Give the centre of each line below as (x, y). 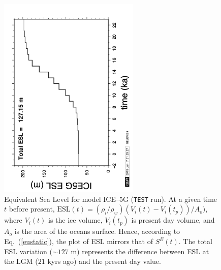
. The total (195, 241)
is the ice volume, (75, 220)
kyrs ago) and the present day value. (104, 261)
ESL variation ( (28, 251)
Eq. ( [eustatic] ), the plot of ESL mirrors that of (78, 241)
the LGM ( (21, 261)
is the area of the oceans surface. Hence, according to (97, 231)
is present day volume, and (173, 220)
